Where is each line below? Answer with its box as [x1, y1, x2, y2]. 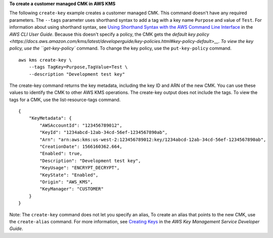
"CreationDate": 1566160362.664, [39, 144, 122, 150]
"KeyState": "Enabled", [39, 172, 99, 178]
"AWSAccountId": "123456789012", [39, 122, 122, 128]
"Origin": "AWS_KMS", [39, 179, 94, 184]
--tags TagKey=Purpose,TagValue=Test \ [28, 64, 128, 70]
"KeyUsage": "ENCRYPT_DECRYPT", [39, 165, 120, 171]
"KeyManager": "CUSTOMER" [39, 186, 104, 192]
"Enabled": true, [39, 151, 83, 157]
